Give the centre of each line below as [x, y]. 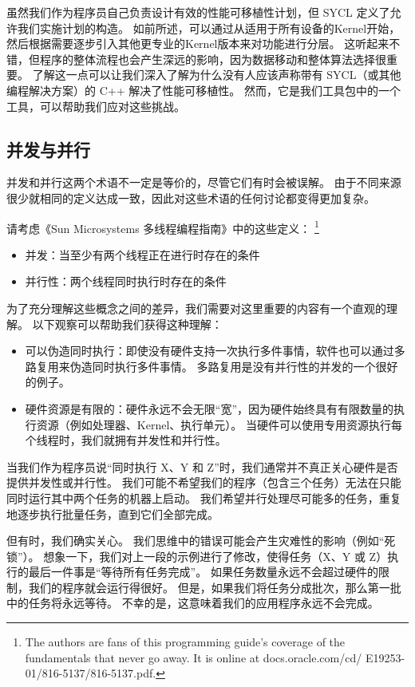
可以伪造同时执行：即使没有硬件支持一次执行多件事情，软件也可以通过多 [215, 351]
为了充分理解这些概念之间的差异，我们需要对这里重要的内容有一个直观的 [196, 308]
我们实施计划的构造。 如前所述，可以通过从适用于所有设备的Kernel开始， [209, 28]
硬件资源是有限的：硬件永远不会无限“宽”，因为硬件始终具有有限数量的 [209, 408]
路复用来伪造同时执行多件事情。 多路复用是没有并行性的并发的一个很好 [211, 366]
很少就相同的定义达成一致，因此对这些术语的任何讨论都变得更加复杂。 [191, 197]
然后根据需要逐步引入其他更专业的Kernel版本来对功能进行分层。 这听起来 [198, 43]
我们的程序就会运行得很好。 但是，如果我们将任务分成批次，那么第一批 [215, 587]
